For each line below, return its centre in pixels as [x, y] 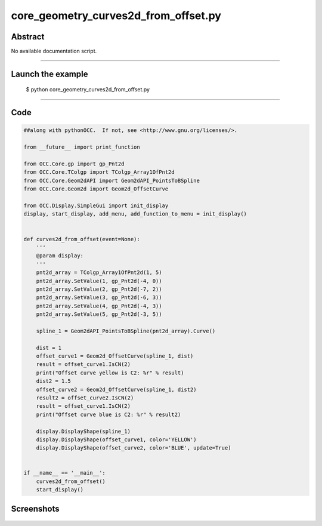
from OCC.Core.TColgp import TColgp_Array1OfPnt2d [99, 172]
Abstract [28, 37]
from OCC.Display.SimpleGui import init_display [96, 205]
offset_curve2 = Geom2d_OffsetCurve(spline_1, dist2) [116, 389]
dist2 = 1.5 [54, 381]
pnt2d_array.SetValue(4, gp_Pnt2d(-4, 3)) [99, 306]
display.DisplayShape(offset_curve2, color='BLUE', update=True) [134, 448]
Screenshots [35, 508]
